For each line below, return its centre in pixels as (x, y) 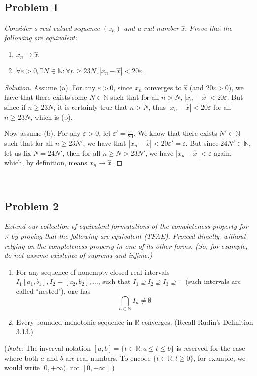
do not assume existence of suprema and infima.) (79, 255)
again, (223, 153)
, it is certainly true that (91, 107)
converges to (163, 87)
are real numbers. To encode (108, 358)
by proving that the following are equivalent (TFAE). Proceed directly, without (128, 235)
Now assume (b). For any (43, 133)
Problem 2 (32, 205)
